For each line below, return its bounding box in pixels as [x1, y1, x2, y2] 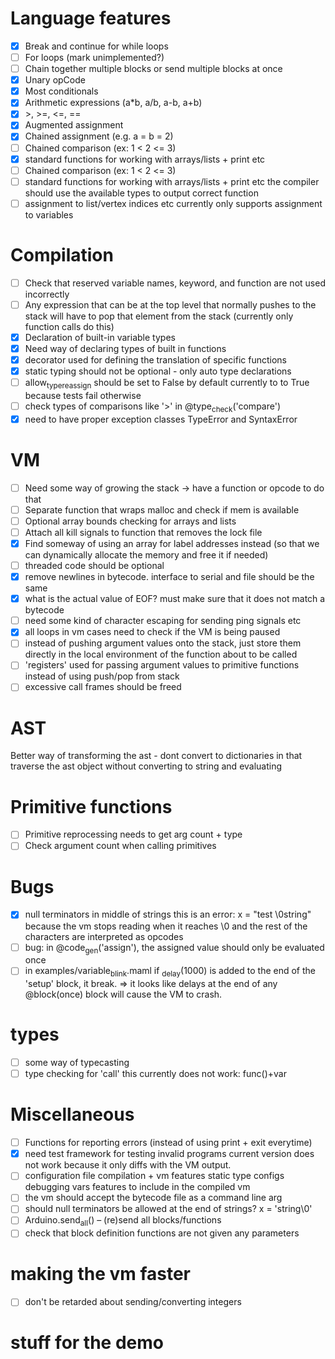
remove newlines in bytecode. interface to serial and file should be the [24, 571, 315, 583]
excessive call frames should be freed [24, 681, 182, 693]
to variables [24, 208, 74, 221]
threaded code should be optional [24, 560, 165, 572]
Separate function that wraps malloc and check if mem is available [24, 503, 300, 516]
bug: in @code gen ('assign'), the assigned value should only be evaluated [24, 941, 325, 956]
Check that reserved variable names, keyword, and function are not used [24, 277, 326, 289]
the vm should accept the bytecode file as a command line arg [24, 1192, 283, 1204]
